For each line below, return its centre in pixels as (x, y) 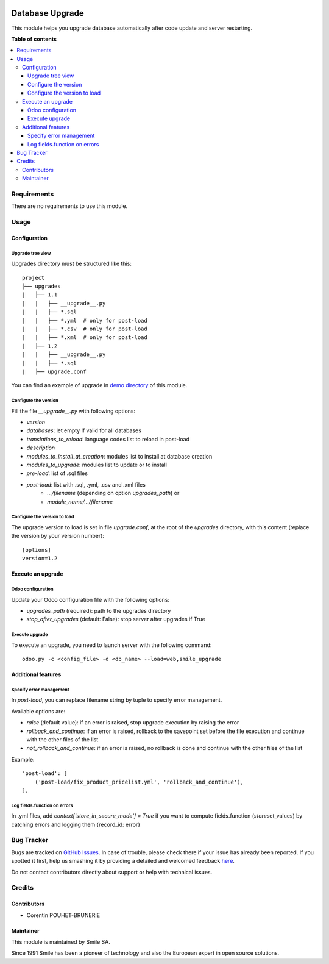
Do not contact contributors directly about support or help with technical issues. (112, 872)
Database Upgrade (48, 13)
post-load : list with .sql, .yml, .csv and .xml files (86, 484)
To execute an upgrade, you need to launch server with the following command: (111, 645)
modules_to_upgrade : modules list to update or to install (97, 465)
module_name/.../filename (80, 502)
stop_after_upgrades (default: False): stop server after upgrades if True (116, 619)
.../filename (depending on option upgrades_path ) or (113, 493)
